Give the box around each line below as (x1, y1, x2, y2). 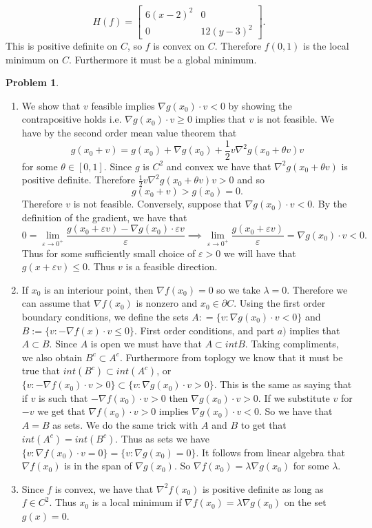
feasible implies (91, 98, 155, 112)
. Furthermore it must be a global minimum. (69, 52, 257, 66)
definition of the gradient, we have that (21, 210, 187, 224)
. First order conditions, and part (134, 323, 275, 337)
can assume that (21, 296, 91, 310)
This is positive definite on (6, 39, 118, 53)
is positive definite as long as (203, 481, 324, 496)
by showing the (228, 98, 292, 112)
